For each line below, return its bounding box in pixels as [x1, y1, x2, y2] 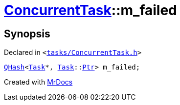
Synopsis [4, 27, 50, 40]
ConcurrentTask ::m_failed [4, 2, 177, 18]
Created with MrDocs [4, 78, 73, 87]
